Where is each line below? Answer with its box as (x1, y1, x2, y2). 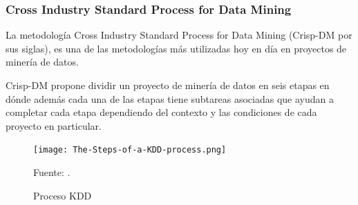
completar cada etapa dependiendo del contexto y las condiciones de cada (6, 105, 317, 119)
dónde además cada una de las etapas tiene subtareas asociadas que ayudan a (6, 91, 334, 106)
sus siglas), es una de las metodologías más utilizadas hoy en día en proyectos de (6, 41, 347, 55)
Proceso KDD (33, 188, 92, 202)
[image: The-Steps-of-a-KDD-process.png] (33, 145, 227, 155)
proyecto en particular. (6, 118, 102, 133)
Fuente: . (33, 165, 70, 179)
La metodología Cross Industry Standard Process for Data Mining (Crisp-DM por (6, 28, 352, 42)
